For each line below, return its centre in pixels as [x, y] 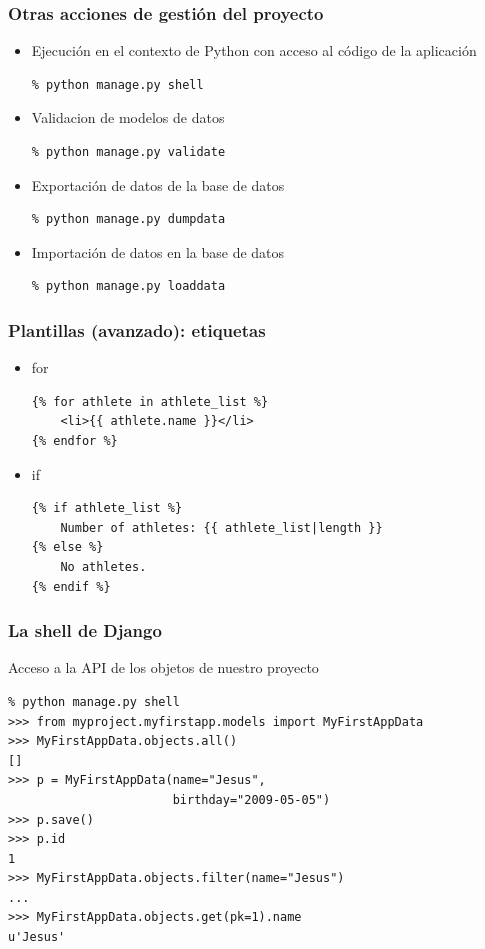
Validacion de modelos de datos [128, 117]
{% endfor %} [74, 440]
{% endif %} [71, 586]
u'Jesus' [37, 937]
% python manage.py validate [128, 152]
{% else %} [67, 547]
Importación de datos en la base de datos [158, 251]
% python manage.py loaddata [128, 286]
